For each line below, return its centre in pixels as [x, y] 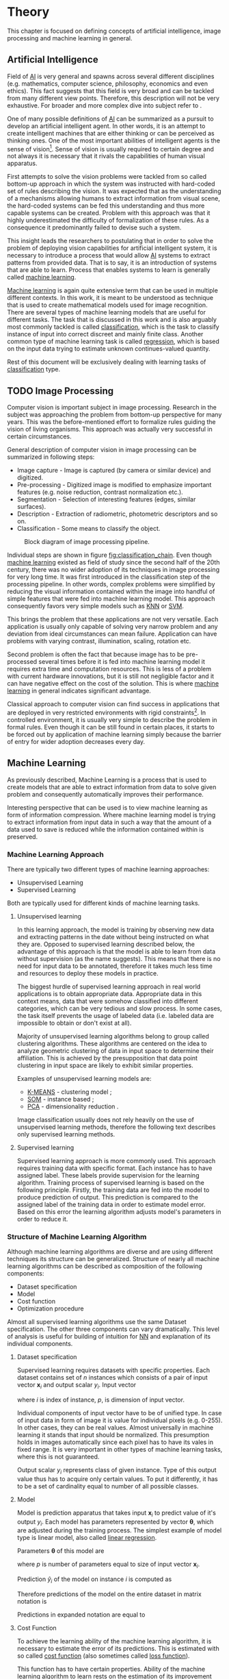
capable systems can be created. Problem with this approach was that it [109, 213]
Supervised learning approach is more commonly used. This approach [116, 1160]
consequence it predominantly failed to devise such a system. [94, 227]
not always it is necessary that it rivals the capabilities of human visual [106, 156]
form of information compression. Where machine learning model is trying [111, 814]
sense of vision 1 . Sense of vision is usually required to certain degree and [110, 148]
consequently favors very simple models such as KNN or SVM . [96, 606]
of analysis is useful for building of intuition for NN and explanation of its [109, 1336]
